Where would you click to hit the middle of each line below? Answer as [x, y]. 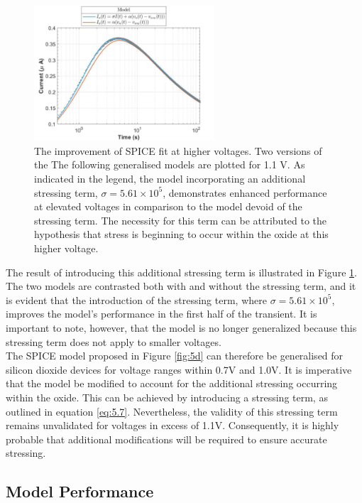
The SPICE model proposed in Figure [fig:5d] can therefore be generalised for [175, 356]
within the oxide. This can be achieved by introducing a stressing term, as [167, 397]
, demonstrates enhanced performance [245, 192]
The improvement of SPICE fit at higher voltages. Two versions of [178, 150]
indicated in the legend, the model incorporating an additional [170, 179]
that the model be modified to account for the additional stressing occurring [172, 383]
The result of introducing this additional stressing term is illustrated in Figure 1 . [181, 272]
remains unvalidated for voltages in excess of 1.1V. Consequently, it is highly [172, 425]
